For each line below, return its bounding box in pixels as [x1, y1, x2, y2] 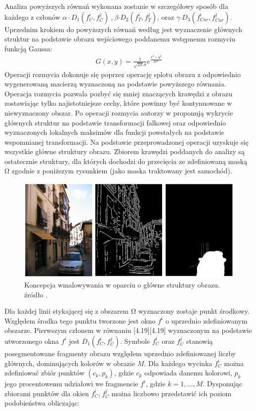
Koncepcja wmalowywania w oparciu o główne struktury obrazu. [24, 280, 220, 290]
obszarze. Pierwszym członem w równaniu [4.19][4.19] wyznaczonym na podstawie [4, 325, 252, 335]
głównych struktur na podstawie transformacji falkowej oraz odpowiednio [4, 117, 226, 127]
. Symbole [120, 335, 150, 346]
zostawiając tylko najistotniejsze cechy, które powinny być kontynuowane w [4, 98, 232, 108]
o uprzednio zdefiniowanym [165, 315, 248, 326]
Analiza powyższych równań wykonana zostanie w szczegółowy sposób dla [4, 1, 228, 11]
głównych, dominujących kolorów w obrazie [4, 358, 135, 368]
